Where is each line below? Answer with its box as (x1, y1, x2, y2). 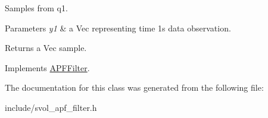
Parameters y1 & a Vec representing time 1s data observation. (5, 21, 231, 34)
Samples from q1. (5, 2, 68, 14)
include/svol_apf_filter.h (5, 101, 97, 113)
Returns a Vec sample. (5, 42, 87, 54)
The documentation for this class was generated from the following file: (5, 81, 264, 94)
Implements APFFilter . (5, 61, 90, 74)
